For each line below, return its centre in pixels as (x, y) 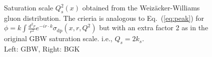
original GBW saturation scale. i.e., (58, 38)
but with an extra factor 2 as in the (154, 28)
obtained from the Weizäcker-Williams (141, 7)
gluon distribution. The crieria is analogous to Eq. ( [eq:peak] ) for (104, 18)
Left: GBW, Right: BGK (42, 49)
